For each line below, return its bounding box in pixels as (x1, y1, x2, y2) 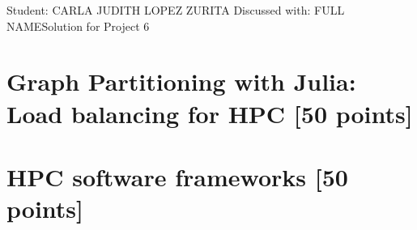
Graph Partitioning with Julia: (6, 65, 356, 98)
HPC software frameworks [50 (6, 160, 348, 193)
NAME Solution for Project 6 (6, 17, 150, 34)
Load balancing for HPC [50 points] (6, 96, 413, 130)
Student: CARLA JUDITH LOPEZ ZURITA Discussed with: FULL (6, 2, 345, 18)
